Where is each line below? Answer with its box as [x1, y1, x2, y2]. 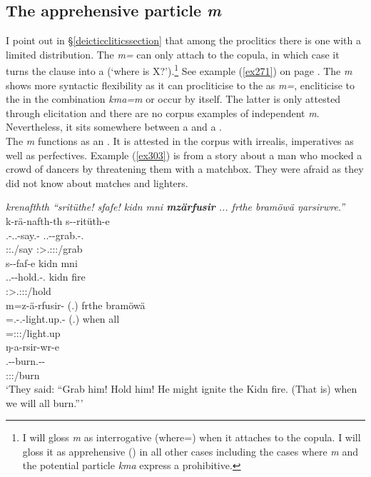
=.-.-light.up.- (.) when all [6, 311, 120, 326]
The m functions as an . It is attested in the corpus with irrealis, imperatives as [6, 134, 354, 149]
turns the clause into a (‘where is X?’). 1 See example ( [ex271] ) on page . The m [6, 61, 352, 79]
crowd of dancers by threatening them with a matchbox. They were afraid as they [6, 161, 364, 176]
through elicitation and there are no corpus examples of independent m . [6, 105, 320, 120]
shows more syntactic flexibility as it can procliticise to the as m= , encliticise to [6, 77, 355, 92]
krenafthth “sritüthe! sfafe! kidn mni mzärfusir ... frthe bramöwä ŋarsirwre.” [6, 199, 345, 214]
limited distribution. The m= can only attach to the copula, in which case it [6, 46, 340, 61]
